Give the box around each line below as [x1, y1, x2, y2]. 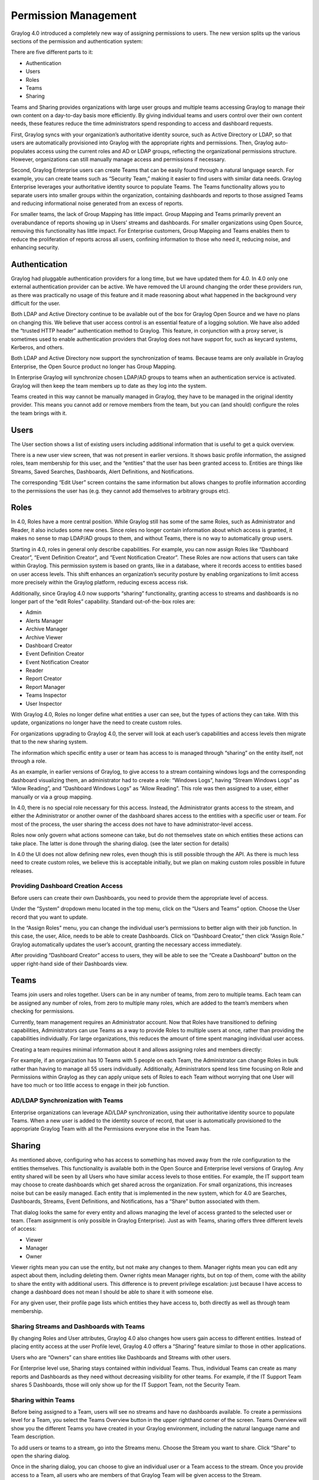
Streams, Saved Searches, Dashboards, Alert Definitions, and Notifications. [11, 468, 194, 475]
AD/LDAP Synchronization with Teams [11, 1096, 123, 1105]
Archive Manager [25, 625, 68, 633]
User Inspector [25, 700, 62, 707]
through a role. [11, 758, 47, 764]
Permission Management [11, 9, 137, 22]
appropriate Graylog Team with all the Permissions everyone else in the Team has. [11, 1125, 211, 1132]
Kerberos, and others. [11, 343, 64, 350]
